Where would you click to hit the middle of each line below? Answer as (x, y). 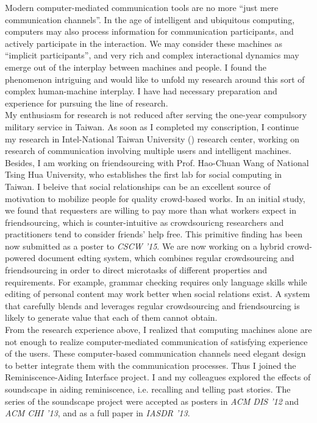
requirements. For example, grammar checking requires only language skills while (156, 281)
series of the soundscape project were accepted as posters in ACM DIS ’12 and (152, 401)
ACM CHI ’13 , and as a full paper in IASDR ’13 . (98, 413)
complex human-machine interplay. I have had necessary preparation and (141, 91)
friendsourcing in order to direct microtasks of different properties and (136, 270)
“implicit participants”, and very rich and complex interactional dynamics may (152, 55)
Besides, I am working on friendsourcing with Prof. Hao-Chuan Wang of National (157, 162)
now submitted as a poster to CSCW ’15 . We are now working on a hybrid (145, 246)
